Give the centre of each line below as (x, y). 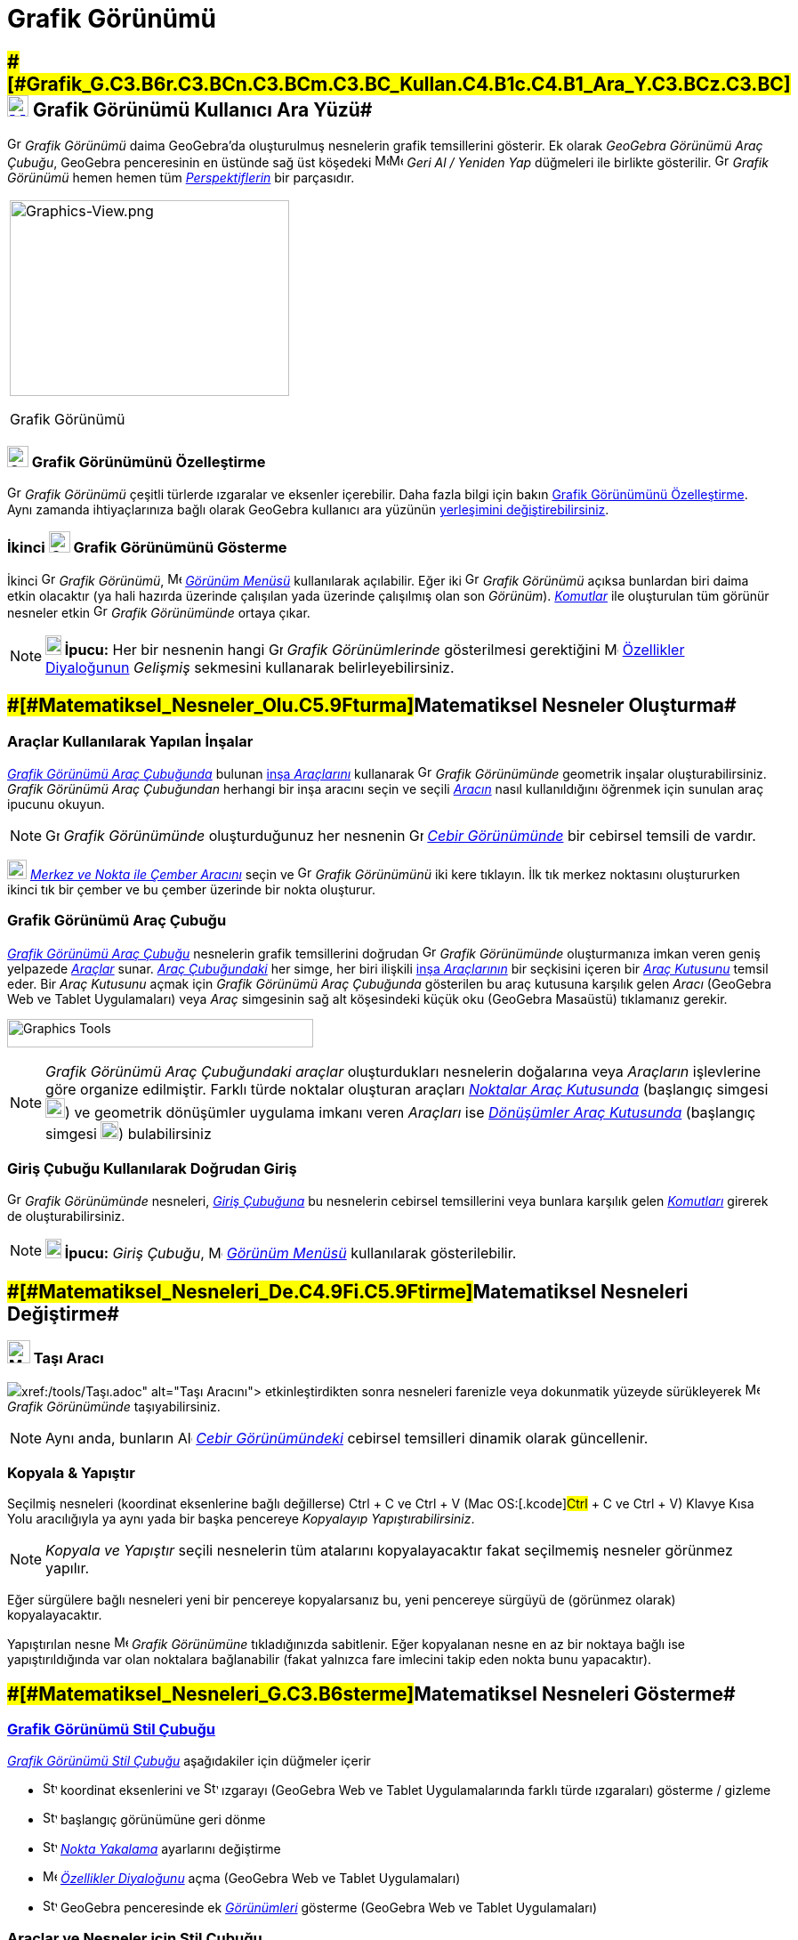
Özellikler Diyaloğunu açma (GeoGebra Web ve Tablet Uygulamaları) (260, 1878)
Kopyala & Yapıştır (71, 1472)
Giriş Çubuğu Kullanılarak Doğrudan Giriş (152, 1169)
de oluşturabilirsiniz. (66, 1217)
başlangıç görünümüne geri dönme (163, 1819)
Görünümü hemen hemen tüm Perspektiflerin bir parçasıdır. (181, 178)
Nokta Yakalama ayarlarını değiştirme (170, 1848)
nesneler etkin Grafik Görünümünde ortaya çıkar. (159, 612)
